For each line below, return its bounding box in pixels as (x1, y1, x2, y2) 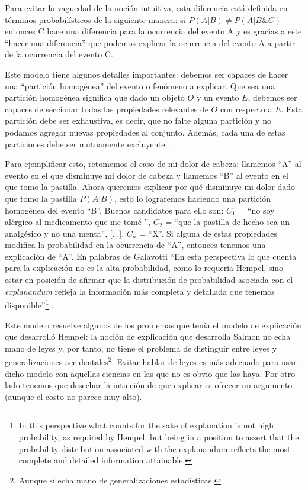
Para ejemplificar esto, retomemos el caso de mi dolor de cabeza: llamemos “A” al (5, 157, 301, 170)
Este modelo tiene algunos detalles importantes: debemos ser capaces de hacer (5, 67, 288, 80)
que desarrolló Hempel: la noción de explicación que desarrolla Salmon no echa (5, 330, 291, 343)
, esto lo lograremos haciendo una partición (114, 192, 271, 204)
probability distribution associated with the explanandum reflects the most (18, 442, 291, 454)
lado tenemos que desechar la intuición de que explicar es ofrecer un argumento (5, 379, 293, 391)
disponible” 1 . (5, 297, 54, 311)
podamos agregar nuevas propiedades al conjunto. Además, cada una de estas (5, 125, 285, 138)
